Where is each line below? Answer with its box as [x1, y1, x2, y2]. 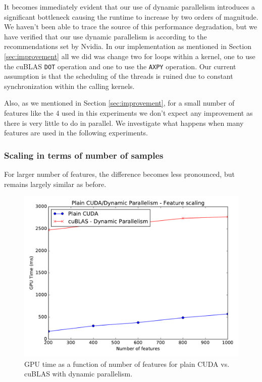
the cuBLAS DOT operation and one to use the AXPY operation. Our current [4, 61, 236, 71]
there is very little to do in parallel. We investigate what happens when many [4, 117, 244, 128]
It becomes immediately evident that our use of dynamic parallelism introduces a [4, 2, 255, 12]
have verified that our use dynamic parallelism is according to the [4, 31, 207, 41]
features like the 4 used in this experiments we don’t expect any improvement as [4, 108, 253, 118]
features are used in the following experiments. [4, 127, 148, 138]
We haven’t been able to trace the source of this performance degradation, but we [4, 21, 257, 32]
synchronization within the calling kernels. [4, 80, 135, 91]
